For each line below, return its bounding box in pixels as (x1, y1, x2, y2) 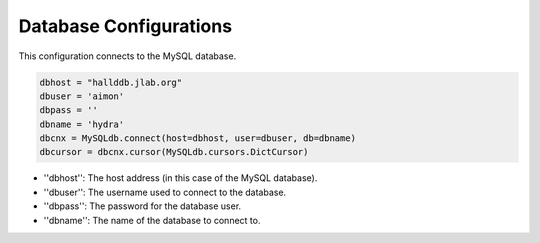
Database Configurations (18, 15, 233, 37)
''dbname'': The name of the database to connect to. (43, 214, 261, 226)
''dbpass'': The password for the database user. (43, 200, 242, 212)
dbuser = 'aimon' (39, 90, 125, 102)
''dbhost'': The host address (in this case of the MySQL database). (43, 172, 318, 184)
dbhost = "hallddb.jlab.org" (39, 76, 183, 88)
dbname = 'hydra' (39, 118, 125, 130)
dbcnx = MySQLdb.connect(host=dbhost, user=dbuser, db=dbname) (39, 133, 357, 144)
